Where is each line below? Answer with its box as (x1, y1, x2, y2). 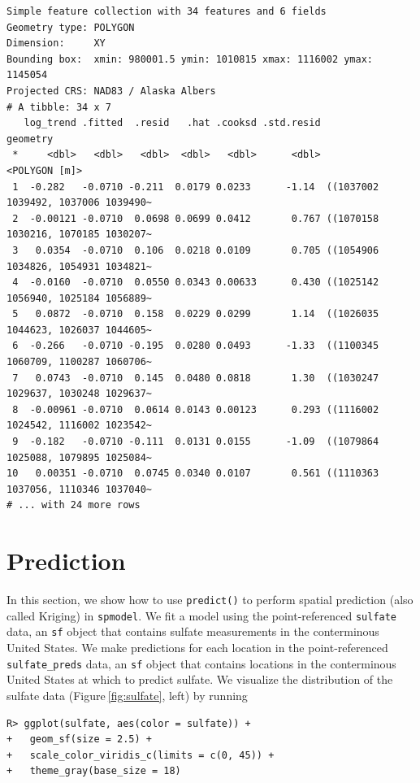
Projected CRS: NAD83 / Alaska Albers (6, 85, 216, 97)
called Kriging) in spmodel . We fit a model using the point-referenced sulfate (6, 607, 397, 624)
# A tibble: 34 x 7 (6, 101, 111, 113)
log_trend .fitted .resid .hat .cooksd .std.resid (24, 117, 321, 129)
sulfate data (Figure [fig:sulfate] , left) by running (6, 686, 248, 703)
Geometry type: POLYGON (6, 21, 135, 33)
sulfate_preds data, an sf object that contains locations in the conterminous (6, 655, 396, 672)
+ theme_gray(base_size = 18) (6, 765, 181, 777)
